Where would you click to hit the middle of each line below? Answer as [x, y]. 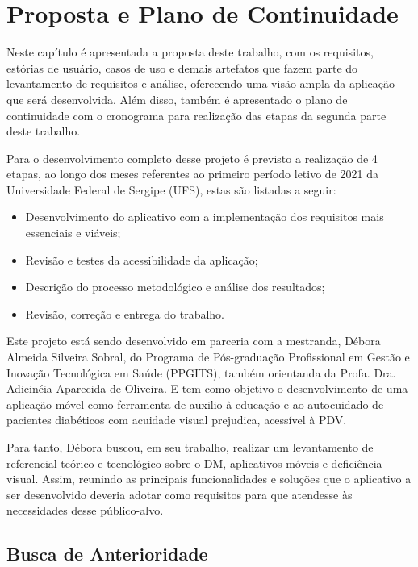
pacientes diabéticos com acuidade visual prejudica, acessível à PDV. [177, 420]
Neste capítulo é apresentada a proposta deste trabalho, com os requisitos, [190, 52]
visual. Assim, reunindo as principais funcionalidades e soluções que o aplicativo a [209, 479]
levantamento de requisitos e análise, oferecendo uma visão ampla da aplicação [201, 83]
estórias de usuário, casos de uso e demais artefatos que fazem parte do [182, 67]
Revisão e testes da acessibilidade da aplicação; [142, 259]
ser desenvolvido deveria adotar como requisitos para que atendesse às [180, 494]
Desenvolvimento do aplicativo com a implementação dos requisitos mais [205, 217]
